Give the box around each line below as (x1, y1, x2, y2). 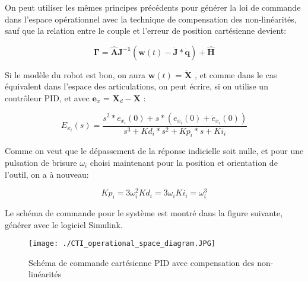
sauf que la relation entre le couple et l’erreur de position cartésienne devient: (5, 24, 287, 37)
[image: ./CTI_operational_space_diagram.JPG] (28, 239, 215, 248)
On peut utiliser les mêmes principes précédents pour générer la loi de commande (5, 1, 301, 13)
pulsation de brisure (5, 156, 77, 168)
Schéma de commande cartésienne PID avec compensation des (28, 256, 255, 268)
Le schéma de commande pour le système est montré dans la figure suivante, (5, 207, 283, 219)
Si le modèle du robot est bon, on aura (5, 68, 146, 81)
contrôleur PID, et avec (5, 91, 90, 104)
